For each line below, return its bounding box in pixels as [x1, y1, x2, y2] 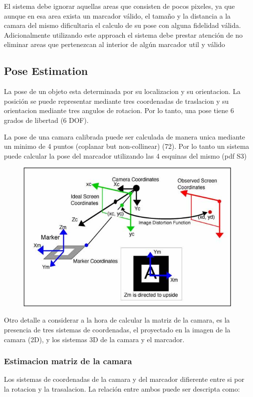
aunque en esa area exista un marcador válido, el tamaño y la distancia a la [4, 10, 231, 21]
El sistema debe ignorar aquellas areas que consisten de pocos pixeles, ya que [4, 1, 235, 11]
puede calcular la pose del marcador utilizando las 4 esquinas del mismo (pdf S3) [4, 150, 247, 161]
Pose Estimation [4, 63, 88, 78]
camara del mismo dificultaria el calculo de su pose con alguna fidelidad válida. [4, 20, 241, 30]
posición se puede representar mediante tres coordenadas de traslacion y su [4, 95, 229, 106]
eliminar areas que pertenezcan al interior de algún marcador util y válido [4, 39, 225, 49]
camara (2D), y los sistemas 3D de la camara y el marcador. [4, 334, 184, 344]
